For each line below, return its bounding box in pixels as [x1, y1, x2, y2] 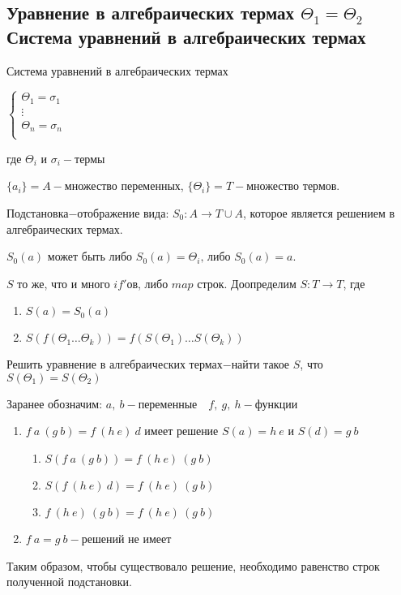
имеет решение [144, 422, 219, 439]
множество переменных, [64, 177, 184, 194]
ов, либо [126, 274, 169, 291]
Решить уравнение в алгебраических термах [6, 356, 223, 373]
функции [254, 399, 298, 411]
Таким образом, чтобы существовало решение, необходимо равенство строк [6, 557, 380, 574]
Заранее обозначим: [6, 395, 103, 412]
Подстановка [6, 204, 69, 221]
